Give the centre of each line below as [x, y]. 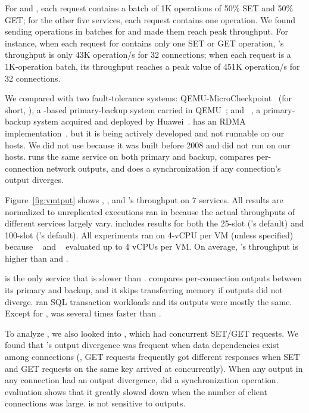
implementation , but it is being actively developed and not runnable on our [145, 133]
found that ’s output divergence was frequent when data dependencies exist [142, 345]
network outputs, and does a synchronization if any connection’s [163, 168]
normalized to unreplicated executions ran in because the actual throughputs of [150, 211]
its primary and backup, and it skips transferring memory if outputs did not [144, 290]
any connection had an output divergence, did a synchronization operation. [142, 380]
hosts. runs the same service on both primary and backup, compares [129, 156]
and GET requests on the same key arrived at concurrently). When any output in [154, 368]
